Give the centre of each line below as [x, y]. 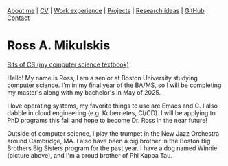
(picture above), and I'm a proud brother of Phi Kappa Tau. [90, 155]
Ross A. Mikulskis [59, 46]
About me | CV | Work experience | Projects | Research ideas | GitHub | [107, 11]
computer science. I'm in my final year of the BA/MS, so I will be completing [114, 85]
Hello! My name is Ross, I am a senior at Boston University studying [102, 78]
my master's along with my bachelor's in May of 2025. [84, 92]
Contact [18, 18]
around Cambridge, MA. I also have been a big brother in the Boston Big [109, 141]
